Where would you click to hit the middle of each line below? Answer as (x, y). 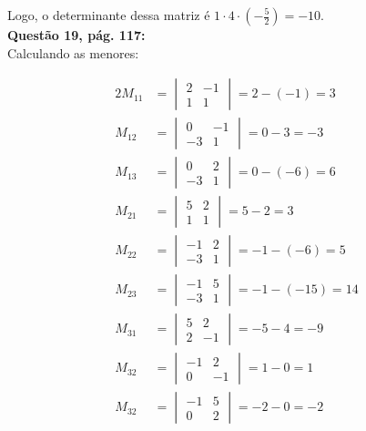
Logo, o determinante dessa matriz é (109, 15)
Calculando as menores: (73, 52)
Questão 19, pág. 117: (76, 35)
